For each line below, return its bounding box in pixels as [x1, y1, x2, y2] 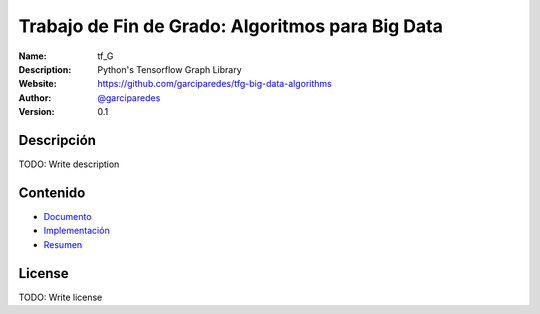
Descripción [18, 131, 97, 149]
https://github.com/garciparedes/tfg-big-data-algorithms [97, 78, 332, 90]
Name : [18, 50, 47, 62]
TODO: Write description [18, 158, 120, 170]
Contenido [18, 184, 86, 201]
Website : [18, 78, 57, 90]
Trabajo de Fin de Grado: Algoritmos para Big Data [18, 15, 444, 37]
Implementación [43, 225, 110, 237]
